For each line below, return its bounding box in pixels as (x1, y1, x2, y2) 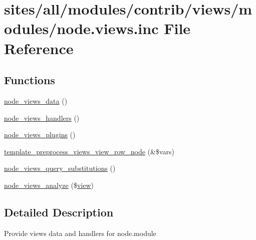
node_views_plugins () (4, 129, 76, 140)
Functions (4, 72, 55, 88)
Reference (4, 38, 74, 58)
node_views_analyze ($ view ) (4, 179, 94, 190)
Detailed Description (4, 204, 114, 219)
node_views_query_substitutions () (4, 163, 116, 173)
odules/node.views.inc (4, 18, 159, 39)
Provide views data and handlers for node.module (4, 227, 156, 238)
